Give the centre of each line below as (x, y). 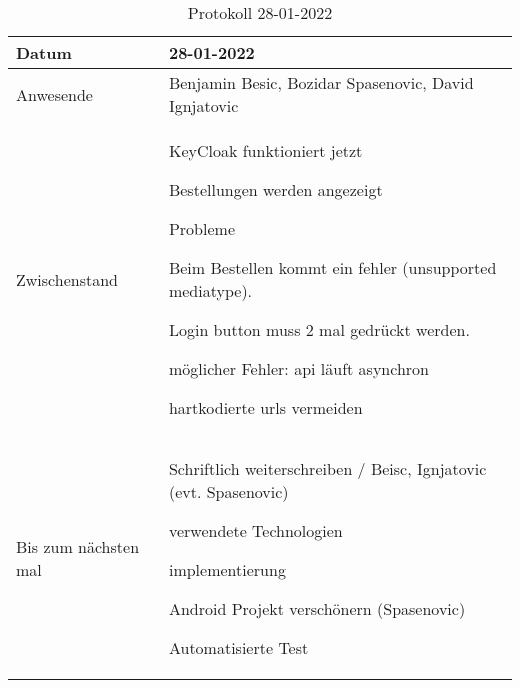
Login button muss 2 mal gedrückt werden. (319, 329)
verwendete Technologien (255, 530)
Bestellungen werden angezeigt (275, 189)
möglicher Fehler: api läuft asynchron (298, 368)
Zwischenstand (67, 279)
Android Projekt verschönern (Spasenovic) (317, 608)
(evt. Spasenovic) (228, 491)
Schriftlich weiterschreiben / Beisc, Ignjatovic (327, 468)
